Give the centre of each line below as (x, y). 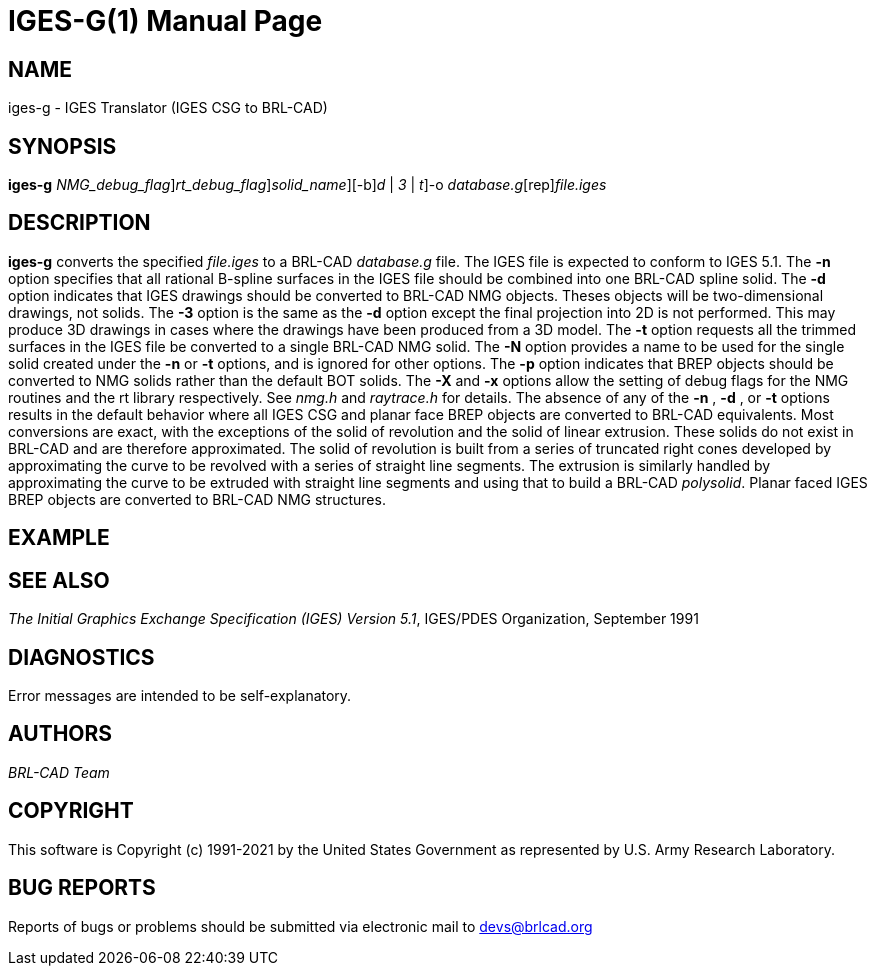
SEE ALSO (59, 580)
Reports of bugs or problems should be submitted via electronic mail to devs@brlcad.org (300, 926)
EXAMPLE (59, 538)
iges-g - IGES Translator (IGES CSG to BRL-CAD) (168, 108)
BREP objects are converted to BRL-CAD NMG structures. (197, 499)
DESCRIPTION (79, 223)
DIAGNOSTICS (81, 657)
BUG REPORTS (82, 888)
